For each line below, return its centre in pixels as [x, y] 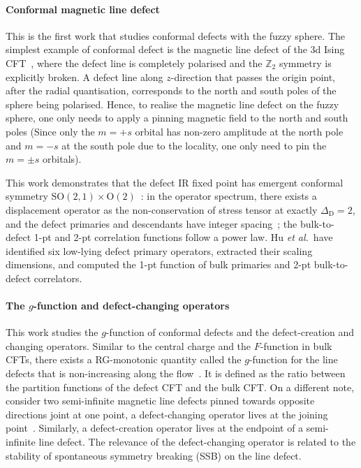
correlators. [58, 278]
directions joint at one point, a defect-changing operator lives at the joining [167, 414]
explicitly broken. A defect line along [84, 76]
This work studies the [52, 332]
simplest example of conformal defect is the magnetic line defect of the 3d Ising [175, 49]
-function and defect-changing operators [131, 306]
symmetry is [305, 63]
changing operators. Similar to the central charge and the [128, 345]
